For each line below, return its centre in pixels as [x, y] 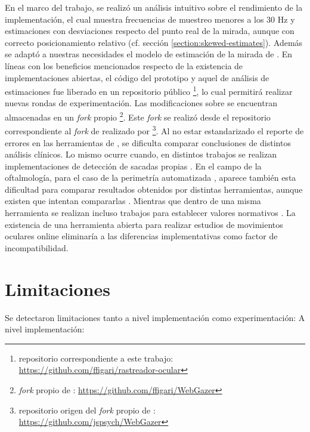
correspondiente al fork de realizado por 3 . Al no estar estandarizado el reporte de [154, 130]
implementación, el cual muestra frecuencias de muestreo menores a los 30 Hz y [150, 19]
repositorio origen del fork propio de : [87, 410]
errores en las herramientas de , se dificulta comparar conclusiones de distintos [148, 142]
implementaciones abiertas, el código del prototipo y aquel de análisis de [137, 77]
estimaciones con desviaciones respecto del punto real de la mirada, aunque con [150, 31]
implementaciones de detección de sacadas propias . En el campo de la [133, 166]
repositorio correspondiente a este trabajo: [96, 358]
